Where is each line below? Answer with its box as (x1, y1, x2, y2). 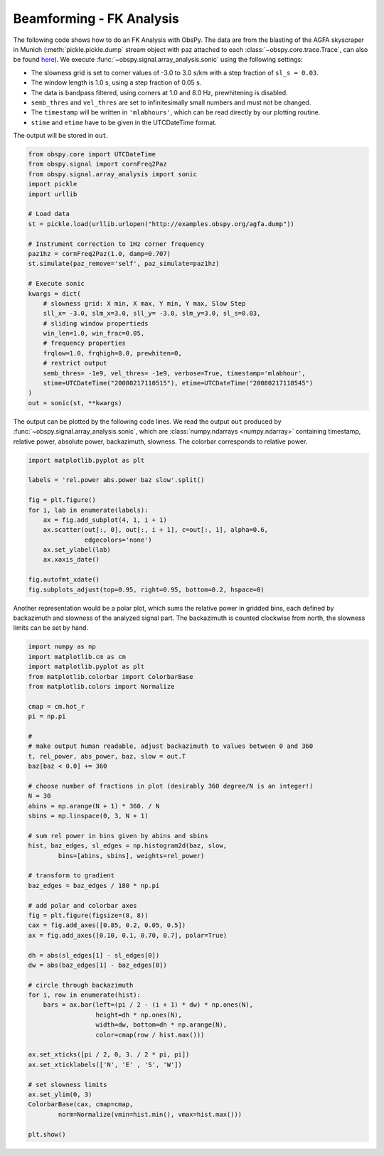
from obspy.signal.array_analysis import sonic (28, 170, 197, 178)
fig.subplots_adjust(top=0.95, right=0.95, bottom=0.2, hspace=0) (28, 585, 265, 594)
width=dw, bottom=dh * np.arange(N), (95, 1021, 228, 1029)
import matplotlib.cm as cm (28, 653, 126, 660)
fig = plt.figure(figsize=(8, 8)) (28, 911, 149, 919)
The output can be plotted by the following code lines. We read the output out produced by (13, 417, 282, 426)
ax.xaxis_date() (43, 555, 100, 564)
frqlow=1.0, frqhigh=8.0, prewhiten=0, (43, 349, 183, 357)
